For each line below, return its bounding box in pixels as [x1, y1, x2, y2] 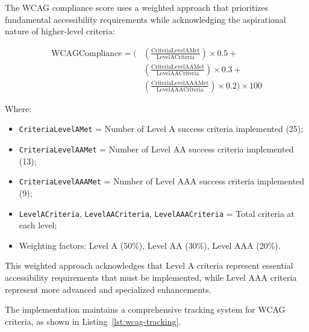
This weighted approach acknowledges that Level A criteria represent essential [5, 259, 293, 272]
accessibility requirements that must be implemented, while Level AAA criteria [5, 271, 297, 284]
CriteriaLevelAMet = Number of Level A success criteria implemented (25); [19, 122, 304, 135]
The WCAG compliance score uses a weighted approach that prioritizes [5, 1, 269, 13]
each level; [19, 219, 57, 231]
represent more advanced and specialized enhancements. [5, 283, 211, 295]
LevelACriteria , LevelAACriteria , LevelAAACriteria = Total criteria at [19, 207, 295, 219]
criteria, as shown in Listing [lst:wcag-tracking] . [5, 315, 181, 327]
